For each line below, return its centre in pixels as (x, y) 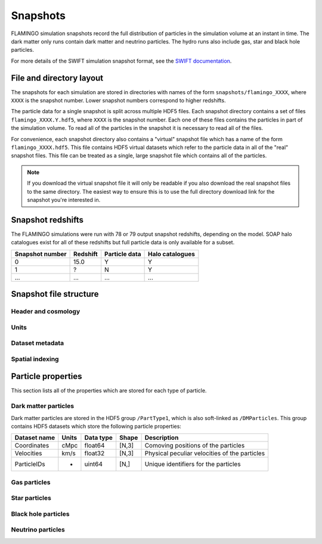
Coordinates (32, 446)
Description (162, 438)
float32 (95, 453)
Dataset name (35, 438)
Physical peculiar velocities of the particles (205, 453)
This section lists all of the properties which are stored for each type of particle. (109, 391)
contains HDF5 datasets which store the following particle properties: (96, 426)
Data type (99, 438)
